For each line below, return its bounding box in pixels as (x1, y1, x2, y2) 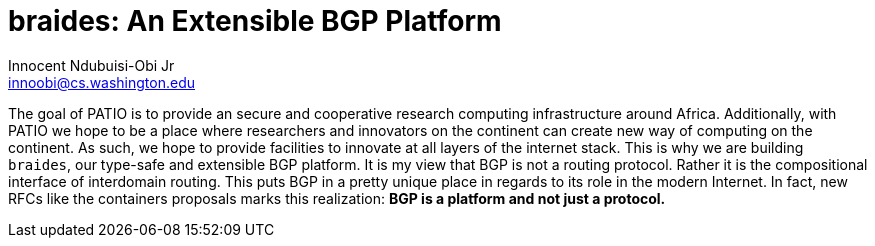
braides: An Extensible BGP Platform (8, 4, 502, 38)
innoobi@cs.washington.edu (8, 73, 196, 91)
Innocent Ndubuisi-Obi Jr (8, 56, 175, 74)
